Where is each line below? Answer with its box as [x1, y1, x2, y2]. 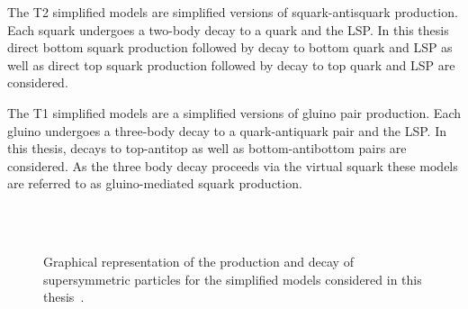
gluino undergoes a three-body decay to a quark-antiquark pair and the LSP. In [7, 121, 447, 140]
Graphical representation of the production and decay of [43, 252, 354, 271]
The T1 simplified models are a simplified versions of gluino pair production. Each [7, 103, 461, 122]
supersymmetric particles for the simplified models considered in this [43, 269, 422, 288]
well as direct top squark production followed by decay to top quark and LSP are [7, 55, 455, 74]
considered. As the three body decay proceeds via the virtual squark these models [7, 156, 458, 175]
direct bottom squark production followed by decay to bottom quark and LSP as [7, 38, 453, 57]
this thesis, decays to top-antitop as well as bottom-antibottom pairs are [7, 139, 407, 158]
